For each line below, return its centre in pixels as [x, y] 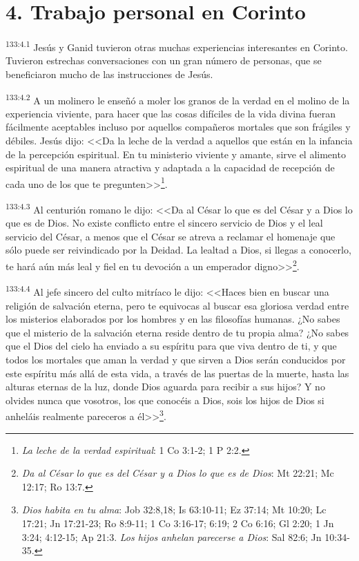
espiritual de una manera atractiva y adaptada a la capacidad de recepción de [170, 168]
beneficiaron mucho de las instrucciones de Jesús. [109, 74]
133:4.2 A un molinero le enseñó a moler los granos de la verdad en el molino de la [178, 99]
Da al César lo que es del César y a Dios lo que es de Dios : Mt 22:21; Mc [178, 473]
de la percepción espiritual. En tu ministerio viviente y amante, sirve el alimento [176, 154]
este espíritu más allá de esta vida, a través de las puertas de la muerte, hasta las [177, 373]
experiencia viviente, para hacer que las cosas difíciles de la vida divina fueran [171, 113]
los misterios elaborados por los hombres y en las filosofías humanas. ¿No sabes [173, 319]
